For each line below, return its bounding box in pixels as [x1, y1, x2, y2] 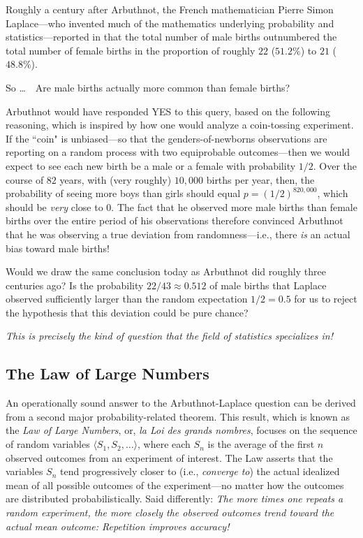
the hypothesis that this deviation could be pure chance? [6, 305, 249, 319]
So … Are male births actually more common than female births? [6, 80, 290, 94]
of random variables [6, 437, 90, 451]
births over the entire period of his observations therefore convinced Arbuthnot [6, 213, 343, 228]
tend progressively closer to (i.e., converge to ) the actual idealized [59, 464, 340, 479]
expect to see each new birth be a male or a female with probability [6, 158, 296, 173]
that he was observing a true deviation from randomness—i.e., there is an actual [6, 226, 350, 241]
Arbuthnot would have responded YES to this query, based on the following [6, 103, 330, 118]
